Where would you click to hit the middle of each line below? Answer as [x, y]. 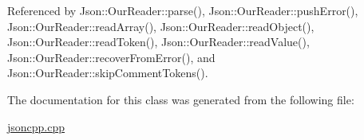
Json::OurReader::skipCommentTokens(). [108, 73]
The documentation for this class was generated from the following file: [181, 99]
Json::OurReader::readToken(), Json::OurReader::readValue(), [158, 42]
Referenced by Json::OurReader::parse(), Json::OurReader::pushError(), [183, 10]
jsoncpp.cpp [36, 126]
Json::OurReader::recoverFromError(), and [111, 57]
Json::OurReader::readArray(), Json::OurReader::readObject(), [161, 26]
